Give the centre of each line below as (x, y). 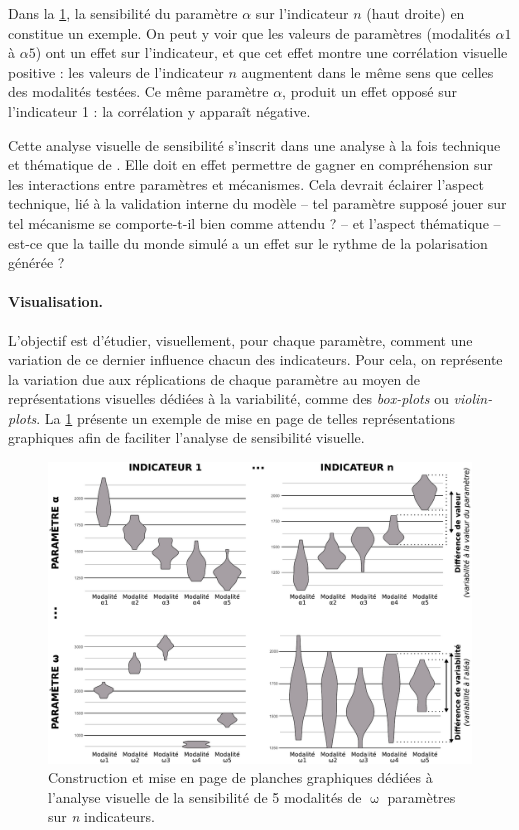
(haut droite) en (415, 13)
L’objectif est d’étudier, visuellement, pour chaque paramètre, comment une (240, 339)
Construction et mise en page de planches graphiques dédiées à (240, 777)
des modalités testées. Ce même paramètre (138, 91)
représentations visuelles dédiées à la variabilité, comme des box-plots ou (228, 398)
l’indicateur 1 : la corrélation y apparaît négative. (159, 110)
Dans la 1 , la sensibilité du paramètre (123, 13)
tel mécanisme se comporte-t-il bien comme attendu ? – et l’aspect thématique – (254, 222)
